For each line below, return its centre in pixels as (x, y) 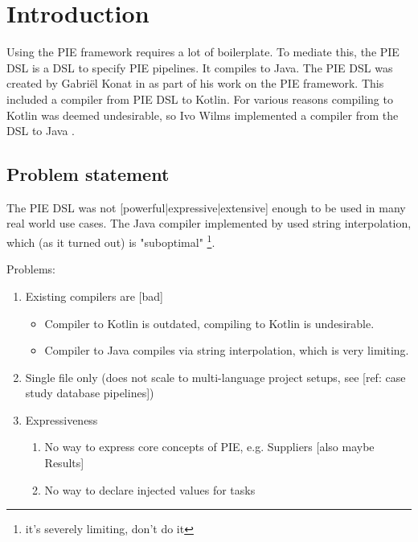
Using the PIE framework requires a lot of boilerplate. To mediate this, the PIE (203, 52)
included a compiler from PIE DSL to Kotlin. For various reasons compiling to (200, 99)
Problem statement (88, 174)
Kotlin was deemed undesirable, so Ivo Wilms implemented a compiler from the (203, 115)
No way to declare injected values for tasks (150, 489)
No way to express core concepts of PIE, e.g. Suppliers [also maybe (209, 447)
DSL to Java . (41, 131)
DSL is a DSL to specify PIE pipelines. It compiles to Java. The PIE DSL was (200, 67)
